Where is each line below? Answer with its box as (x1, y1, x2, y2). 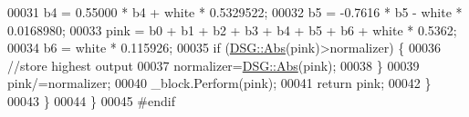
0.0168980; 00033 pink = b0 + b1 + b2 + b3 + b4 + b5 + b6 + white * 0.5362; (7, 20, 457, 39)
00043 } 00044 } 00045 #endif (7, 91, 175, 110)
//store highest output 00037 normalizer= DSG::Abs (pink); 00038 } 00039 (7, 55, 420, 74)
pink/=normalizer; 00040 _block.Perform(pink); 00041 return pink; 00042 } (7, 73, 432, 93)
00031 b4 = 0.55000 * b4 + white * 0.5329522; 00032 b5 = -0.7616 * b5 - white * (7, 3, 463, 21)
